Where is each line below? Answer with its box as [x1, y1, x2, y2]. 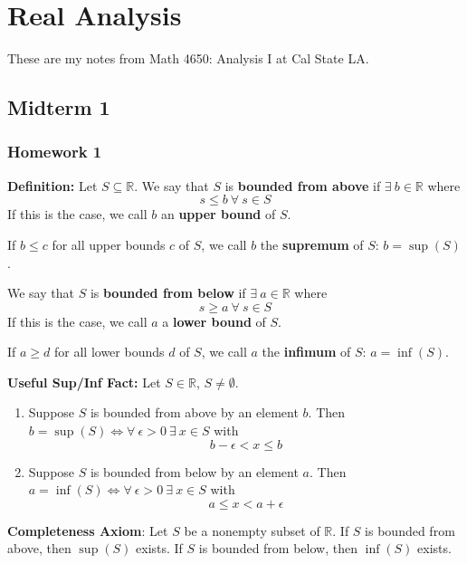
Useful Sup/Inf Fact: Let [7, 372, 161, 391]
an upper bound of [160, 205, 276, 224]
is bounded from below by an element [90, 462, 299, 481]
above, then [7, 539, 71, 558]
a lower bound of [162, 311, 266, 330]
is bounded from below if [90, 283, 246, 302]
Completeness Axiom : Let [7, 521, 168, 540]
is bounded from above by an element [90, 403, 299, 422]
